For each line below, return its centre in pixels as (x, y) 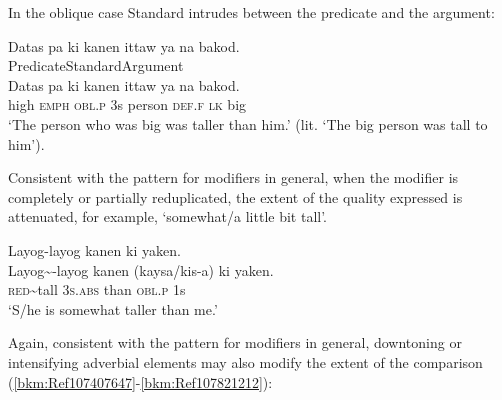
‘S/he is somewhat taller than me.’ (113, 308)
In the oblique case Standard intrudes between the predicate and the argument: (251, 12)
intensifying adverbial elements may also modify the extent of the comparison (245, 361)
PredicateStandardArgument (96, 65)
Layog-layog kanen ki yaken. (94, 249)
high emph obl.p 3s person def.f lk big (127, 104)
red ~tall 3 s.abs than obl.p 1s (97, 289)
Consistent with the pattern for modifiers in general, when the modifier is (233, 177)
